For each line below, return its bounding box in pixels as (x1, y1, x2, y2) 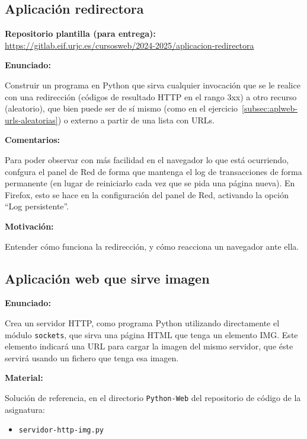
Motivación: (5, 220, 54, 232)
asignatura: (5, 403, 45, 415)
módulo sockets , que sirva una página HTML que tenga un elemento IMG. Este (5, 328, 298, 341)
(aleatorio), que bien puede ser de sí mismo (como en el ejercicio (5, 102, 238, 114)
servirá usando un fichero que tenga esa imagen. (5, 351, 179, 364)
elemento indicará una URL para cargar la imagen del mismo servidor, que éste (5, 340, 293, 352)
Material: (5, 371, 43, 384)
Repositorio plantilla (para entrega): (5, 27, 156, 40)
